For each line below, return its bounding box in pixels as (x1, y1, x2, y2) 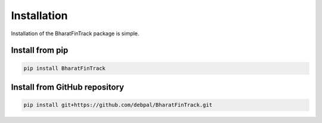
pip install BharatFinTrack (23, 64, 106, 72)
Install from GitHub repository (11, 82, 125, 92)
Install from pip (11, 45, 69, 56)
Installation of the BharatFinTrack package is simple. (11, 30, 140, 37)
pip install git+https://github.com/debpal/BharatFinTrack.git (23, 102, 213, 109)
